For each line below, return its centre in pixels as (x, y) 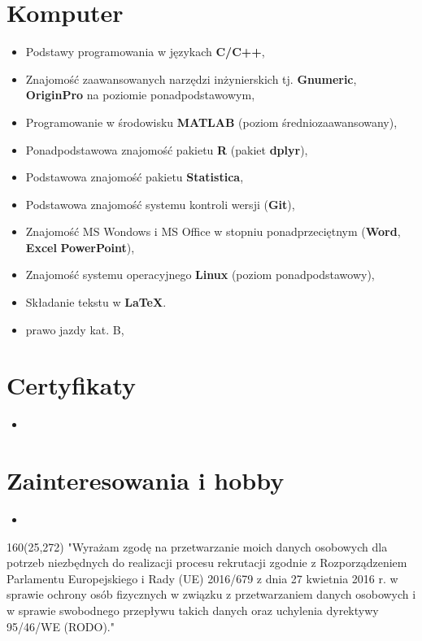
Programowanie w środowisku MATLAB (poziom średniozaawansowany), (211, 122)
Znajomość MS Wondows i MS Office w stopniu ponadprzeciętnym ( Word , (213, 231)
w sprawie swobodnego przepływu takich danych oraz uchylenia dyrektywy (193, 610)
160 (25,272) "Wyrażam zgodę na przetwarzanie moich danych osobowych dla (197, 546)
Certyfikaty (72, 385)
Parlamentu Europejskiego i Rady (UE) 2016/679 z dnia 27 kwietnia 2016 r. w (202, 578)
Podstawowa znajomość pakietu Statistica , (135, 177)
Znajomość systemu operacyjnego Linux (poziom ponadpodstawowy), (200, 275)
